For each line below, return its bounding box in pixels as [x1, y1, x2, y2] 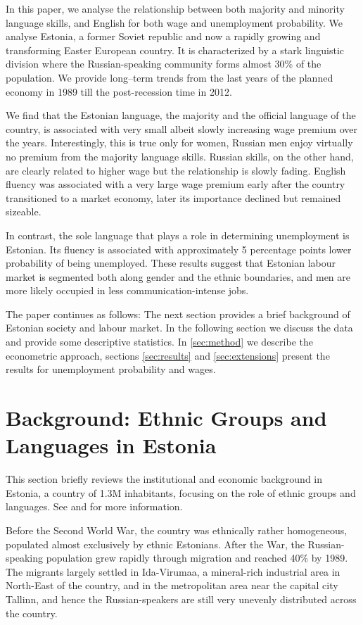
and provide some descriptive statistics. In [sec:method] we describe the [6, 334, 313, 349]
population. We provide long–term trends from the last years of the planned [6, 70, 333, 84]
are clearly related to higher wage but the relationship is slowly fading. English [6, 163, 346, 177]
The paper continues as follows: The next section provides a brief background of [6, 306, 350, 321]
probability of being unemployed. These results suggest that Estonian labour [6, 255, 336, 270]
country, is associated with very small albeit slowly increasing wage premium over [6, 121, 357, 136]
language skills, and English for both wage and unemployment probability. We [6, 15, 343, 30]
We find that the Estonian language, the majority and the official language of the [6, 108, 356, 122]
